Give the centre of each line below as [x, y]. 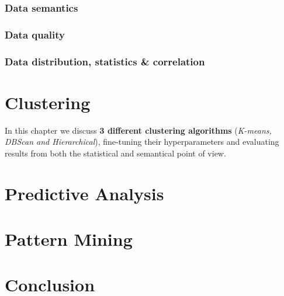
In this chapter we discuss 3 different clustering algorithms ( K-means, [138, 130]
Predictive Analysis [84, 193]
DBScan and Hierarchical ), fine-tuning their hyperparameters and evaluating [142, 142]
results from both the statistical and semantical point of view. [115, 153]
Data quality [35, 34]
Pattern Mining [69, 239]
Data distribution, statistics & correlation [105, 61]
